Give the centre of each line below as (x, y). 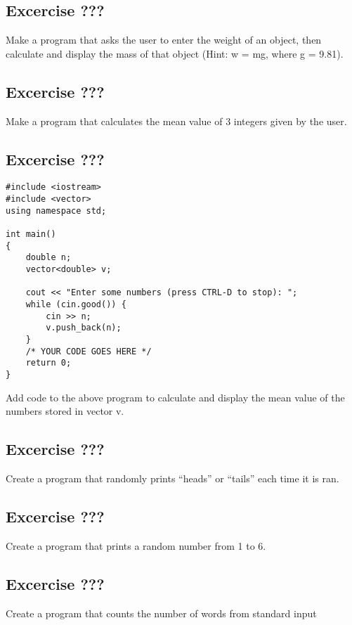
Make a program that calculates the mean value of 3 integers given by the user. (176, 121)
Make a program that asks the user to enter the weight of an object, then (164, 40)
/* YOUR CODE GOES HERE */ (89, 351)
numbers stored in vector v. (65, 411)
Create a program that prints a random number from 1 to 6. (136, 545)
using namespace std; (56, 211)
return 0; (48, 363)
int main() (31, 234)
